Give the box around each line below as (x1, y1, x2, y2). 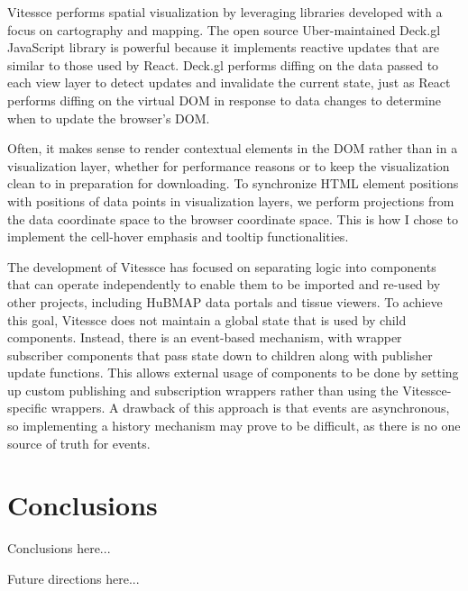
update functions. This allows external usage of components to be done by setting (7, 363, 459, 382)
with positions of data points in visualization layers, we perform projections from (7, 191, 454, 210)
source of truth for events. (7, 433, 151, 452)
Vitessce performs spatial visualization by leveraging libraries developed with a (7, 3, 443, 21)
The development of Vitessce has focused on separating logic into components (7, 257, 436, 276)
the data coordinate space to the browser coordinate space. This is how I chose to (7, 209, 458, 228)
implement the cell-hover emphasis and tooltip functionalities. (7, 227, 349, 246)
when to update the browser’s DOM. (7, 108, 210, 127)
